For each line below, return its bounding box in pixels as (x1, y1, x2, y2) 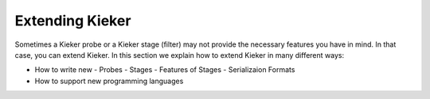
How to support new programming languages (34, 76, 184, 86)
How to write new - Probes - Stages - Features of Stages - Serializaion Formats (34, 65, 295, 74)
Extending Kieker (14, 12, 131, 29)
